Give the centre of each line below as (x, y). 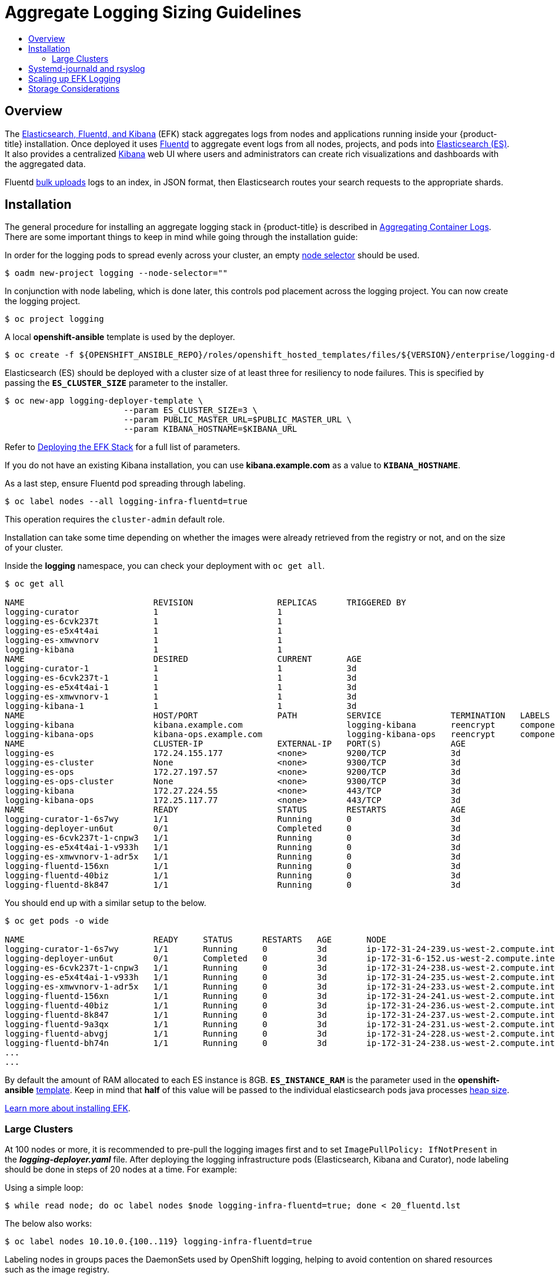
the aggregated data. (45, 164)
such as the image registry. (57, 1270)
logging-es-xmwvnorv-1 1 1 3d (181, 697)
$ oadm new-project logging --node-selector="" (116, 273)
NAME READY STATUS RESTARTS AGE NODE (196, 940)
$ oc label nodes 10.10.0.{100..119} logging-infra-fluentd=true (158, 1242)
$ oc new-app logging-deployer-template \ (104, 401)
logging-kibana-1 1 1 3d (181, 706)
